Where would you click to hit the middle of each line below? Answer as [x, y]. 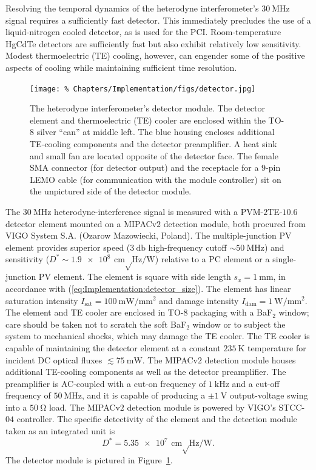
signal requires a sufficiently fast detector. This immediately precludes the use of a [158, 20]
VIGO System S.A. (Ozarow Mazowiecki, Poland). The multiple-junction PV [149, 235]
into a [16, 407]
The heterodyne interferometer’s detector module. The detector [148, 108]
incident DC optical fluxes [54, 359]
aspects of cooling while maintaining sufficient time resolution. [121, 67]
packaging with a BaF [232, 312]
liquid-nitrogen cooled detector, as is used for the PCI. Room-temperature [143, 32]
